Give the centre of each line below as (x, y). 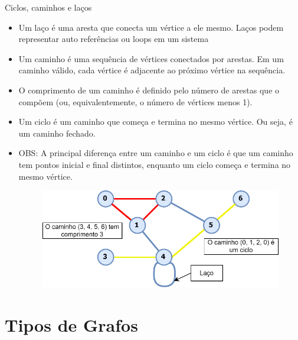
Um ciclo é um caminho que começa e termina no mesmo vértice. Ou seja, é (155, 122)
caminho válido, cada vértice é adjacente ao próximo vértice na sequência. (152, 70)
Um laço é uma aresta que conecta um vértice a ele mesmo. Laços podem (151, 27)
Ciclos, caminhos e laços (48, 7)
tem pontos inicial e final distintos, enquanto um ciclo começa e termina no (155, 164)
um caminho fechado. (57, 133)
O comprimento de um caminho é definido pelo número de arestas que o (149, 90)
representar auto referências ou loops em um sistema (114, 39)
